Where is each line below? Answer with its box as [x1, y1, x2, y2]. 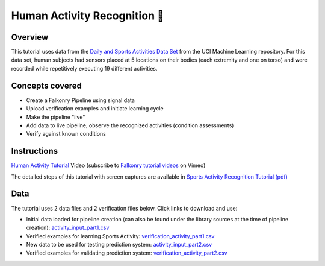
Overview [11, 32, 49, 42]
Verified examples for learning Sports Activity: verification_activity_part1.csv [26, 232, 215, 239]
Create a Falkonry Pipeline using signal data [26, 97, 135, 104]
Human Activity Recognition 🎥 [11, 9, 165, 22]
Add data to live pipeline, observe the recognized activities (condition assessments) [26, 121, 234, 129]
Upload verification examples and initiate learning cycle [26, 105, 164, 112]
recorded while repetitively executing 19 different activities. [11, 65, 158, 72]
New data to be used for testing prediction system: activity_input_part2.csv [26, 241, 212, 249]
